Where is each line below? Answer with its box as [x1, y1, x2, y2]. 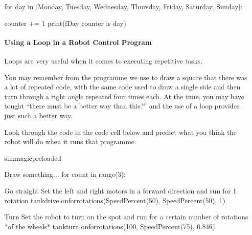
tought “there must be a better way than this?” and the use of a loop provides [4, 101, 240, 111]
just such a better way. [4, 110, 73, 120]
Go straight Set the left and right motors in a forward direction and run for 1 [4, 185, 237, 195]
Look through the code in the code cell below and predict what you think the [4, 127, 237, 137]
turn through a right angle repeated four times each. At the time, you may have [4, 91, 244, 101]
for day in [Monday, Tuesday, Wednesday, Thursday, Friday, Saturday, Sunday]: [4, 1, 243, 11]
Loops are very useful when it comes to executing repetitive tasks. [4, 55, 203, 65]
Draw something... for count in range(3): [4, 169, 126, 179]
